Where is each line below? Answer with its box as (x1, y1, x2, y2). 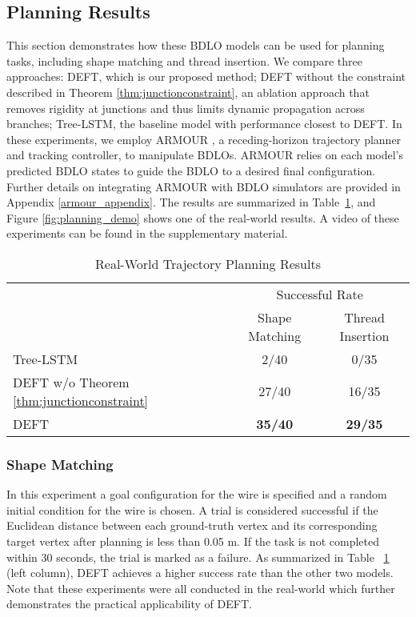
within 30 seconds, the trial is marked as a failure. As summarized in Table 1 (6, 548, 390, 565)
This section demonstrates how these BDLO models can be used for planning (6, 37, 385, 54)
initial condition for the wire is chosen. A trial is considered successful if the (6, 501, 378, 518)
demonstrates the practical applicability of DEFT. (6, 595, 252, 612)
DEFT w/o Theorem (13, 372, 130, 391)
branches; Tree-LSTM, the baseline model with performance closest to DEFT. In (6, 115, 402, 132)
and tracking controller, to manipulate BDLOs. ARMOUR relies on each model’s (6, 146, 404, 163)
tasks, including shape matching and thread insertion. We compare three (6, 52, 362, 69)
